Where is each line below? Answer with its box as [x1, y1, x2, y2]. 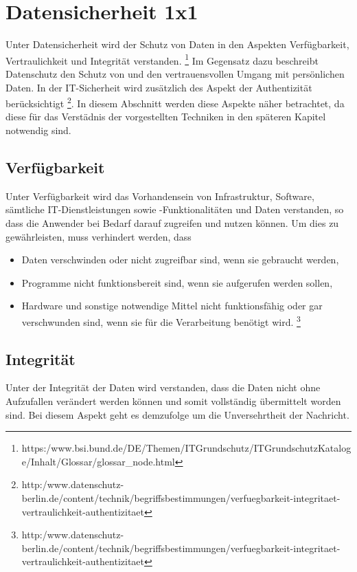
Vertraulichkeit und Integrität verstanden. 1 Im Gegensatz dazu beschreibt [5, 51, 319, 67]
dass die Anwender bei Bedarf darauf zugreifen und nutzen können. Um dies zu [5, 215, 339, 230]
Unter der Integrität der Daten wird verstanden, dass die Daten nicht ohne [5, 380, 321, 395]
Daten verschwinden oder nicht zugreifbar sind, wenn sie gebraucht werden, [21, 252, 339, 267]
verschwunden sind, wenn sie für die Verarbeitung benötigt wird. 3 [21, 312, 301, 329]
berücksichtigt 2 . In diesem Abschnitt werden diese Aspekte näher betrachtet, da [5, 94, 345, 110]
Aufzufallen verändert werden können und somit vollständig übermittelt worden [5, 394, 341, 408]
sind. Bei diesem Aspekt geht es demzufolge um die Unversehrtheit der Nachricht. [5, 407, 349, 421]
